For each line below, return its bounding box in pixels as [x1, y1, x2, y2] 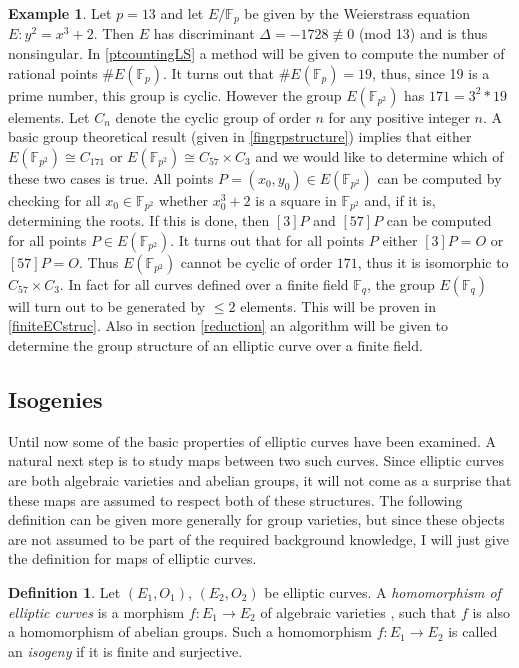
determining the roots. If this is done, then [8, 210, 270, 231]
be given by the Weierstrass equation [244, 3, 471, 23]
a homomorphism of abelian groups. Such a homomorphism [8, 621, 372, 642]
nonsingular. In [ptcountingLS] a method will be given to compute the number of [8, 43, 505, 64]
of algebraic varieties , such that [260, 601, 457, 622]
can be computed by [377, 167, 502, 188]
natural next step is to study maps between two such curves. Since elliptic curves [8, 450, 505, 471]
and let [160, 3, 204, 23]
